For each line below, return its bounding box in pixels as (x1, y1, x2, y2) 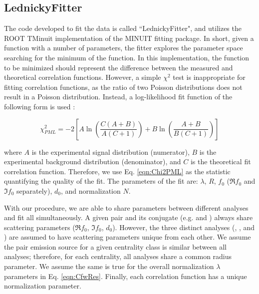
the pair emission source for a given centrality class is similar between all (4, 241, 227, 252)
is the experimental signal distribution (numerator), (31, 146, 190, 157)
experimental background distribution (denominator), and (4, 156, 181, 167)
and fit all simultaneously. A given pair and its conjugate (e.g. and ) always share (4, 212, 253, 223)
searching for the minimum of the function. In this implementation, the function (4, 52, 250, 62)
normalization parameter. (4, 281, 81, 291)
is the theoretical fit (190, 156, 251, 167)
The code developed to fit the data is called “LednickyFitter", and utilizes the (4, 23, 242, 33)
